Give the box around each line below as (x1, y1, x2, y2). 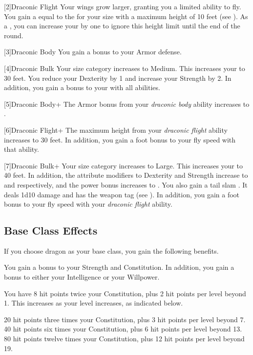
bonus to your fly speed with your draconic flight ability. (4, 199, 172, 209)
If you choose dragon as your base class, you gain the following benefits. (4, 245, 219, 256)
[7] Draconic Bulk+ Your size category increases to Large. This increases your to (4, 160, 243, 170)
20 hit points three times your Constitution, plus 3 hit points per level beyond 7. (4, 314, 246, 324)
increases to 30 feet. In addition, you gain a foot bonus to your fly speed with (4, 134, 236, 144)
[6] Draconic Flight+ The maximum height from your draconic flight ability (4, 124, 228, 135)
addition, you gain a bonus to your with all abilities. (4, 82, 160, 93)
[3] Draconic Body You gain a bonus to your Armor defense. (4, 47, 182, 57)
